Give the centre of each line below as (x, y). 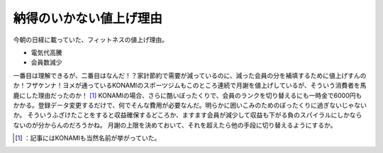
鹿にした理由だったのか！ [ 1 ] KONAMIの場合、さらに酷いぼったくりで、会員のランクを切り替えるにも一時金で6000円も (188, 95)
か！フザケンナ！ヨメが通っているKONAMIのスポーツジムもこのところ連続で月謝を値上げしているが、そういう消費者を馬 (190, 86)
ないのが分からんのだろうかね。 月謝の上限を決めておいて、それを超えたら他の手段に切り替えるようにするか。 (175, 125)
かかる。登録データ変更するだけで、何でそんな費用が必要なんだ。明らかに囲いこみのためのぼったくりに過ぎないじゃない (190, 105)
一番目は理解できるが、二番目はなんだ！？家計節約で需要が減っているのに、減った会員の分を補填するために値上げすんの (190, 75)
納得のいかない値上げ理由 (88, 18)
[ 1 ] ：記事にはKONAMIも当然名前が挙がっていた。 (88, 138)
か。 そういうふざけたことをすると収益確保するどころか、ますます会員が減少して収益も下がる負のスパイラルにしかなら (188, 115)
